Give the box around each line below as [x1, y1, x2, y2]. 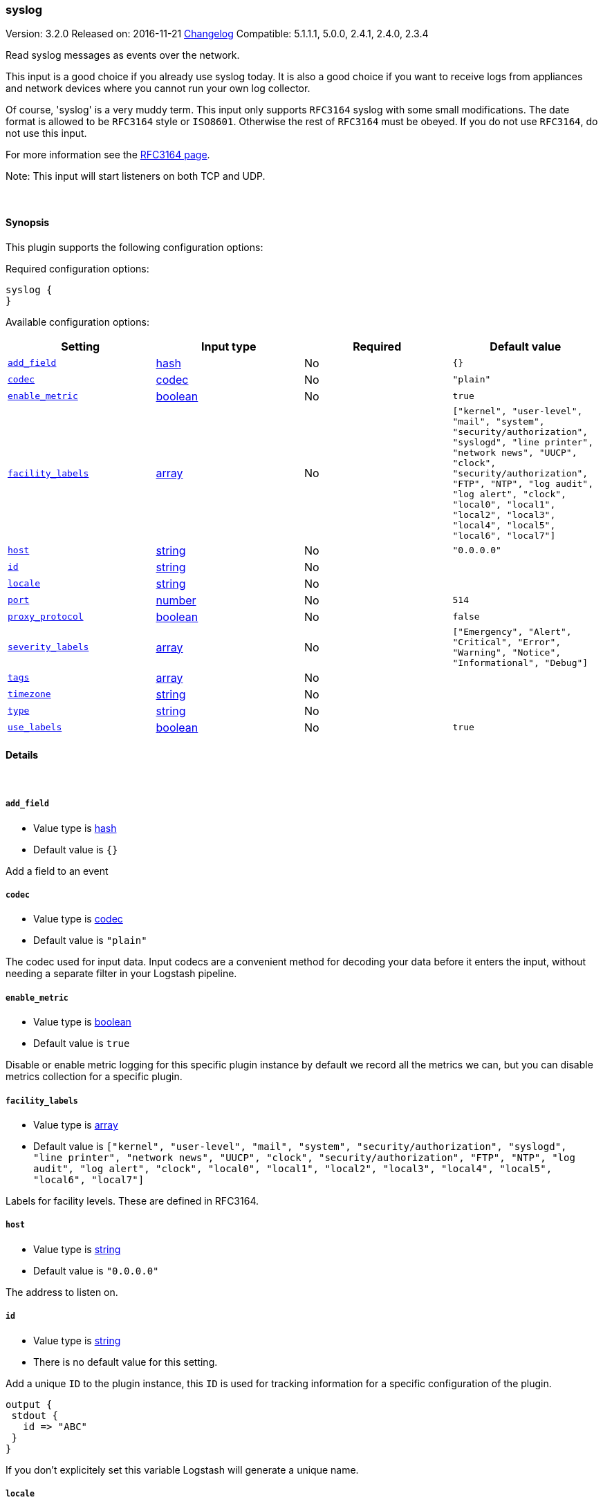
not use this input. [6, 127, 87, 140]
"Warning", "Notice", [452, 647, 562, 658]
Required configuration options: [6, 262, 149, 275]
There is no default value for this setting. [33, 1355, 218, 1368]
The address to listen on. [6, 1286, 118, 1298]
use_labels [8, 722, 62, 733]
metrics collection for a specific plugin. [6, 1070, 183, 1083]
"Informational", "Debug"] [452, 657, 588, 668]
